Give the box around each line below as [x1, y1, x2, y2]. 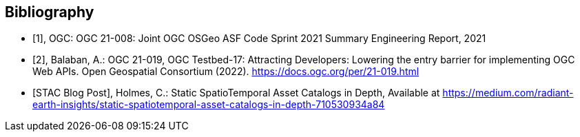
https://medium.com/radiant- [442, 87, 574, 99]
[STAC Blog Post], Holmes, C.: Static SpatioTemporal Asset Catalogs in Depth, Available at [32, 87, 440, 99]
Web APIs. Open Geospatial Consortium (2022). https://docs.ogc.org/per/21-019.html [32, 65, 420, 78]
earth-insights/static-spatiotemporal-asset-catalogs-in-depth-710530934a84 [32, 98, 385, 111]
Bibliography [5, 3, 94, 21]
